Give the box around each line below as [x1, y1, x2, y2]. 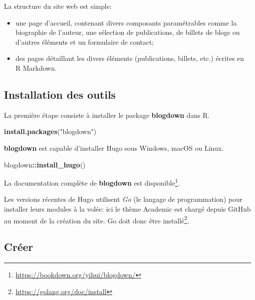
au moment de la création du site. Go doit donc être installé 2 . [4, 214, 189, 225]
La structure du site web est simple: [4, 1, 112, 11]
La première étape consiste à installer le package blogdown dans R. [4, 109, 210, 120]
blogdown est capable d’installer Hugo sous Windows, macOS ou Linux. [4, 142, 224, 153]
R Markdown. [15, 62, 57, 73]
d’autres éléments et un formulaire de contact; [15, 36, 154, 47]
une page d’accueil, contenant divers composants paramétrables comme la [15, 17, 237, 27]
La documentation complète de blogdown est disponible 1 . [4, 176, 180, 188]
